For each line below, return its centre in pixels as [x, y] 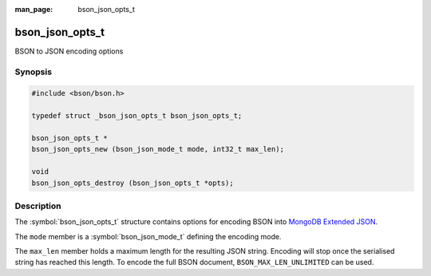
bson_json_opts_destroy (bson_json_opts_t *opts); [133, 183]
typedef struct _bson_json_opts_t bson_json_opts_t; [137, 116]
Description [38, 206]
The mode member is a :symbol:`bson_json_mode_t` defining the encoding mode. [148, 236]
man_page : [34, 9]
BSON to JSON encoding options [69, 51]
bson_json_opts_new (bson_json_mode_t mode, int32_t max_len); [158, 149]
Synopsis [33, 72]
